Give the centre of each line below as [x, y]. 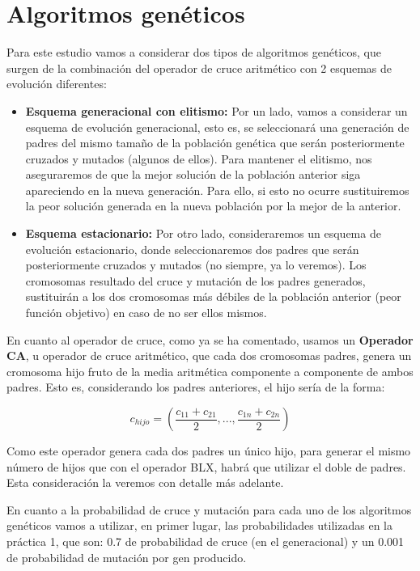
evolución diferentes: [57, 84]
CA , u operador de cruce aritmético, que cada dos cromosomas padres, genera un [209, 355]
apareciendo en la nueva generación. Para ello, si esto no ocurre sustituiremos [217, 190]
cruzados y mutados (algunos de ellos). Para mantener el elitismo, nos [199, 158]
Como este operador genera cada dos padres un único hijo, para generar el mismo [209, 450]
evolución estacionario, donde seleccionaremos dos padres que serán [192, 249]
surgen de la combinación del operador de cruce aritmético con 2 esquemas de [199, 68]
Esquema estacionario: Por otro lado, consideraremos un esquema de [203, 233]
